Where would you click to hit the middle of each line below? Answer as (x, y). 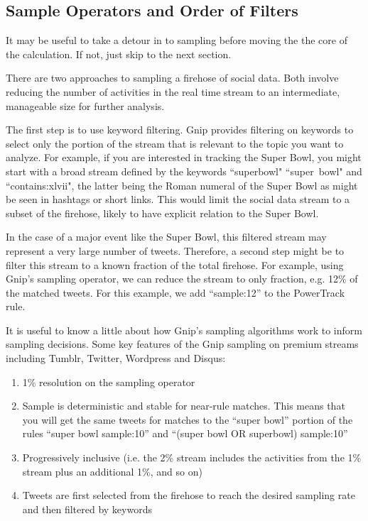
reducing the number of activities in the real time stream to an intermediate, (173, 91)
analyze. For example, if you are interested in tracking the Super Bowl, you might (184, 157)
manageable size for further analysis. (85, 105)
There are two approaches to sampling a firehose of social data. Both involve (172, 78)
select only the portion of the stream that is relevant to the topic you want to (175, 143)
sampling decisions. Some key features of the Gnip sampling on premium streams (182, 344)
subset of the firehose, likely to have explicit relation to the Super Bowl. (162, 213)
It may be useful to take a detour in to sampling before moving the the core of (177, 40)
